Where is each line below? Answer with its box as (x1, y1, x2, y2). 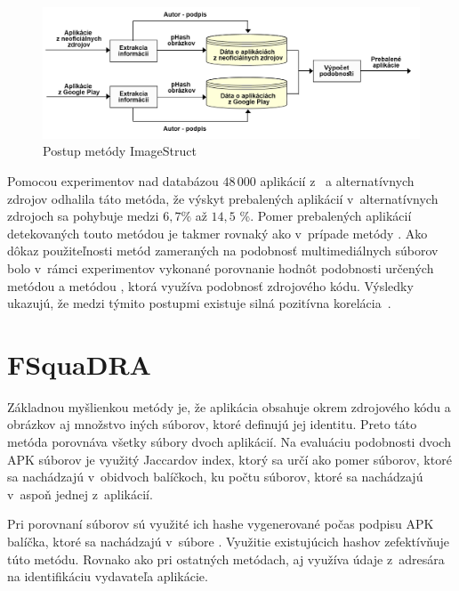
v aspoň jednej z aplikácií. (7, 484, 153, 503)
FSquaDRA (7, 345, 151, 382)
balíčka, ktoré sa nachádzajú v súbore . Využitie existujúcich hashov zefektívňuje (7, 532, 450, 551)
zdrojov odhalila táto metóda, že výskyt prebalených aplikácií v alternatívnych (7, 189, 439, 207)
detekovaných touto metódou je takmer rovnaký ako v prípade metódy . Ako (7, 223, 428, 242)
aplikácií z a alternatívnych (260, 172, 415, 190)
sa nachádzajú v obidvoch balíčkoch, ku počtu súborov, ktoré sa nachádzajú (7, 467, 423, 486)
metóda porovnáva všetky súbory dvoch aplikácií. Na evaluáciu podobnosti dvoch (7, 433, 451, 451)
